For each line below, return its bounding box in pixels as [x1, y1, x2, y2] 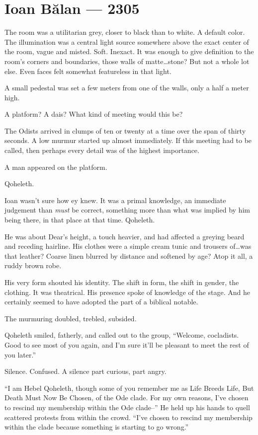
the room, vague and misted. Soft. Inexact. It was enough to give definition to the [4, 46, 254, 57]
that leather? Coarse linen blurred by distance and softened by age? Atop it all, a [4, 250, 253, 261]
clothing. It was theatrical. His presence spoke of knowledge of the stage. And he [4, 287, 250, 297]
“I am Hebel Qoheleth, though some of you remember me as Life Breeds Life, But [4, 382, 254, 393]
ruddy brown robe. [4, 260, 62, 271]
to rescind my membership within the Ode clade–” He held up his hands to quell [4, 402, 250, 412]
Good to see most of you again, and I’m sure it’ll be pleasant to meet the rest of [4, 339, 249, 350]
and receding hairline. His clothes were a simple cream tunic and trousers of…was [4, 241, 252, 251]
